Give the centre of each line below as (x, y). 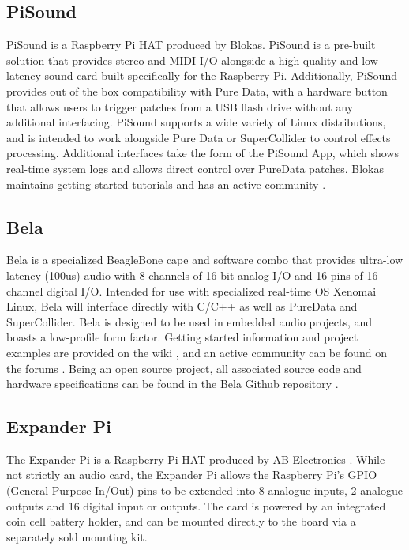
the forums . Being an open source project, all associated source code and (184, 368)
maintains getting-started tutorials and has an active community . (166, 184)
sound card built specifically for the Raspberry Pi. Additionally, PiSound (221, 75)
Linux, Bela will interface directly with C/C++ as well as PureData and (182, 306)
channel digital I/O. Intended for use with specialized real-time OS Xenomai (191, 290)
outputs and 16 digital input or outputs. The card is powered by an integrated (196, 505)
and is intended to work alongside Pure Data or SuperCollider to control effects (199, 137)
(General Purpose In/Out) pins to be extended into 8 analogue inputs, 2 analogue (204, 490)
